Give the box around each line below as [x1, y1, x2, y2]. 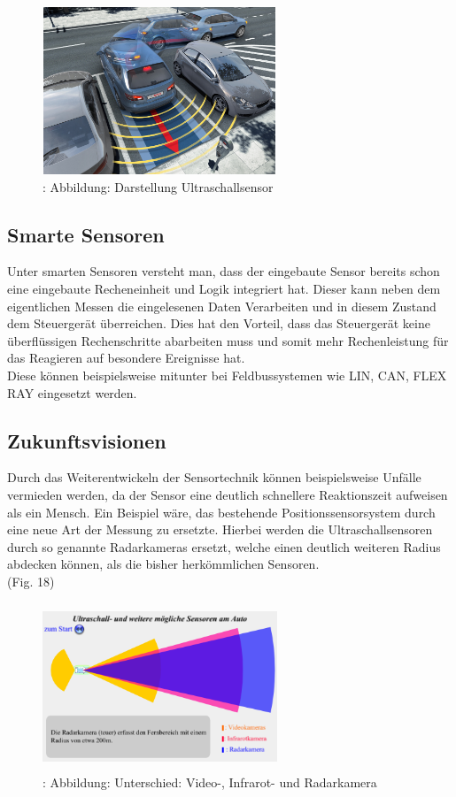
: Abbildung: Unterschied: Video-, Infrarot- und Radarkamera [43, 773, 377, 792]
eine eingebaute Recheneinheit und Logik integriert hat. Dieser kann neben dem [7, 279, 441, 297]
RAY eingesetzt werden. [7, 383, 137, 402]
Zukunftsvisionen [7, 426, 166, 454]
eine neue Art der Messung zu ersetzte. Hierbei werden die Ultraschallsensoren [7, 520, 433, 539]
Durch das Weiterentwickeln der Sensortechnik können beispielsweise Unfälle [7, 468, 421, 487]
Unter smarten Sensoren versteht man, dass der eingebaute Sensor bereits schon [7, 262, 440, 280]
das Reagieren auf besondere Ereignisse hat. [7, 349, 245, 367]
